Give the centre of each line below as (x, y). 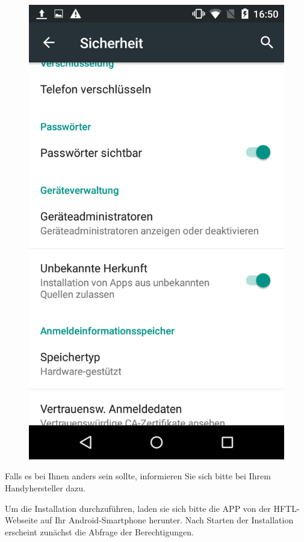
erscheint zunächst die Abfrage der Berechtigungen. (99, 531)
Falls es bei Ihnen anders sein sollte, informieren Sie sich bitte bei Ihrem (138, 476)
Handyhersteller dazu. (45, 487)
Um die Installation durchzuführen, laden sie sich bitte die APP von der (138, 508)
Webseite (21, 520)
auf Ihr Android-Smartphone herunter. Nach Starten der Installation (167, 520)
